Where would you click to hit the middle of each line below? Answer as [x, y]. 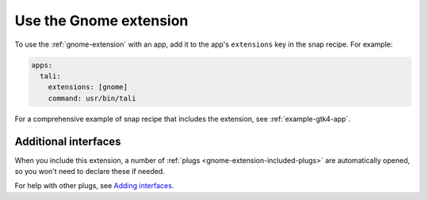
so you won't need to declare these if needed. [90, 171]
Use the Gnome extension [101, 21]
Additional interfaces [68, 141]
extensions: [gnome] [88, 87]
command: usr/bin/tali [92, 98]
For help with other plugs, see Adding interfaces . [94, 186]
